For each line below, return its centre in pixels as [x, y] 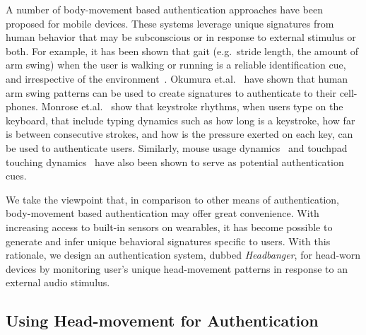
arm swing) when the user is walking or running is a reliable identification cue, [176, 65]
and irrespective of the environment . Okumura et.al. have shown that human [177, 78]
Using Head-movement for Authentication [162, 321]
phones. [22, 106]
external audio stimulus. [58, 282]
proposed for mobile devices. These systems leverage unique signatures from [170, 23]
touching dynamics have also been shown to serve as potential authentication [175, 161]
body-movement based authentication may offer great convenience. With [163, 213]
